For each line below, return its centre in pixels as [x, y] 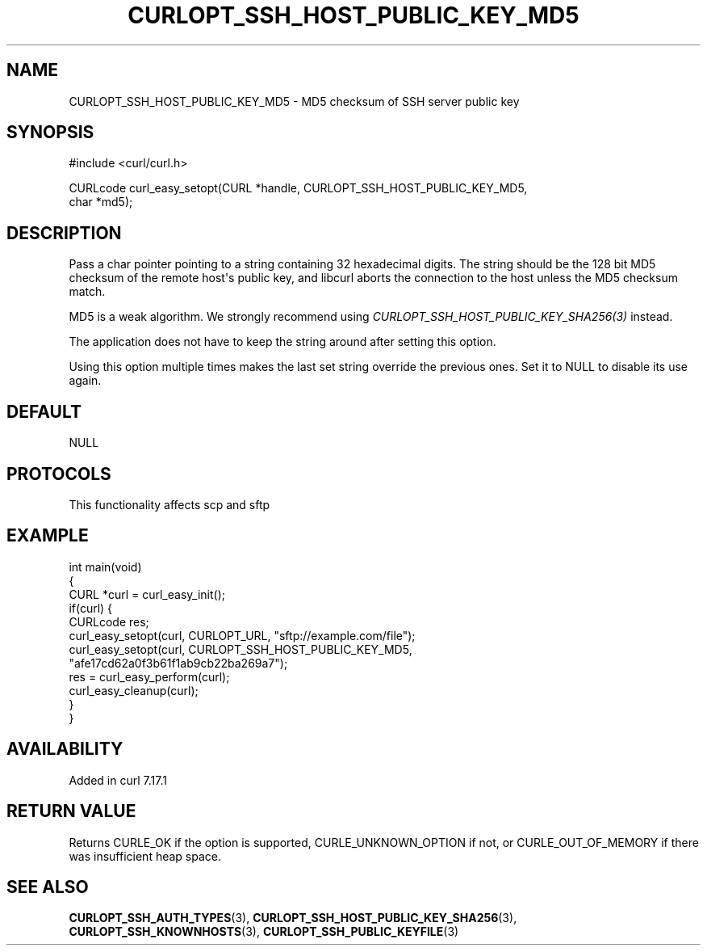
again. [85, 381]
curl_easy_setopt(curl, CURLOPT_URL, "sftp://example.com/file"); [242, 635]
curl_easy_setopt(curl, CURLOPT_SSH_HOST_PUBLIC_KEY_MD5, [241, 649]
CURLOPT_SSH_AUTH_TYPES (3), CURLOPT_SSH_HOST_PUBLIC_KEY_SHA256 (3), [293, 918]
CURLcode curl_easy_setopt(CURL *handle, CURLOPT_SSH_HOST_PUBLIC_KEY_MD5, [298, 188]
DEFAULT [44, 411]
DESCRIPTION [64, 233]
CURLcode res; [109, 621]
